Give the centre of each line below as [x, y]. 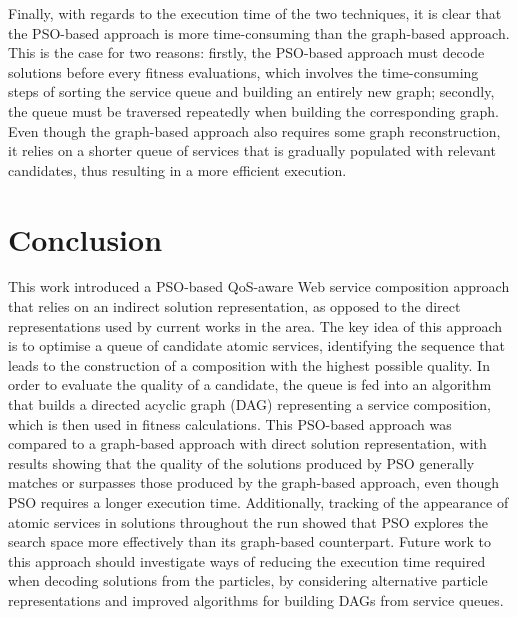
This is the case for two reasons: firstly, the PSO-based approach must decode [246, 52]
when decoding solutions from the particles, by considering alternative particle [248, 580]
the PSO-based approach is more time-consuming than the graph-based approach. [259, 32]
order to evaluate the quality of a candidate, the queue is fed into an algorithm [250, 384]
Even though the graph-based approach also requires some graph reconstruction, [254, 130]
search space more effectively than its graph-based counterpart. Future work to [249, 541]
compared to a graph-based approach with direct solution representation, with [247, 443]
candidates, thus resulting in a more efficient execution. [177, 169]
